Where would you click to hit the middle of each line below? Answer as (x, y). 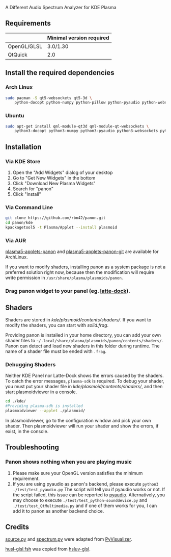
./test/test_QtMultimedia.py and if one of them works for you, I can (85, 505)
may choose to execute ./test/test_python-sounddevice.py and (80, 500)
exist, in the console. (27, 431)
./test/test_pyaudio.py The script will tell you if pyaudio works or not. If (89, 489)
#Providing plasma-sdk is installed (44, 406)
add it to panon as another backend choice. (58, 511)
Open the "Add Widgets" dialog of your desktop (63, 172)
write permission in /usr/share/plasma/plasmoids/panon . (64, 278)
